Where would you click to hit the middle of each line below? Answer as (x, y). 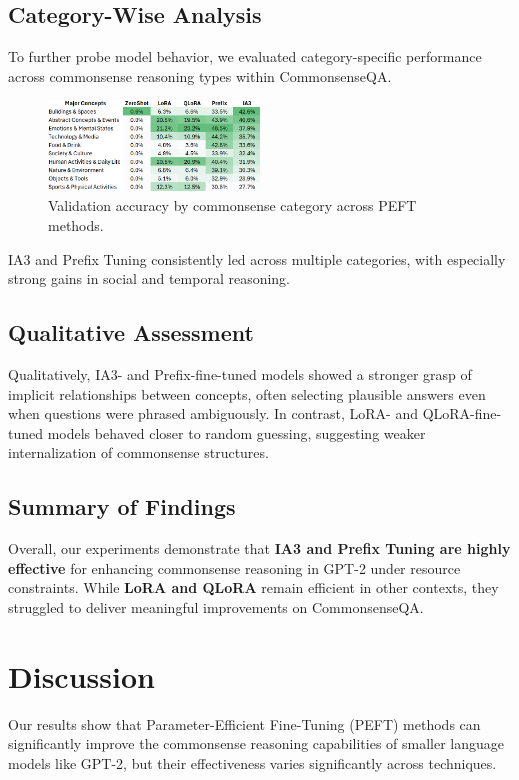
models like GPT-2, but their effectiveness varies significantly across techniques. (252, 762)
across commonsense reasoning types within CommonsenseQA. (200, 75)
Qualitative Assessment (131, 332)
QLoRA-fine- (462, 413)
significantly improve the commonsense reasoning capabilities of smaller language (256, 743)
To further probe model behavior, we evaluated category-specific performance (245, 56)
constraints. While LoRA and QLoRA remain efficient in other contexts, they (253, 587)
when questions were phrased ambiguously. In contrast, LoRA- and (213, 413)
